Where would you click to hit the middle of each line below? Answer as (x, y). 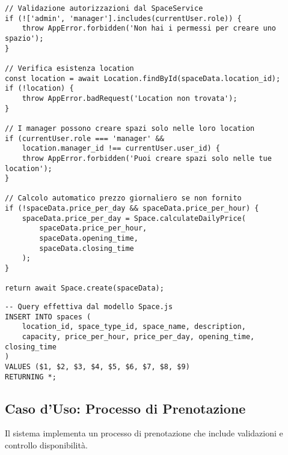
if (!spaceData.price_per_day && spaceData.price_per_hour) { (132, 209)
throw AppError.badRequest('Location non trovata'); (130, 98)
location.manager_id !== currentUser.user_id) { (121, 149)
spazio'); (24, 38)
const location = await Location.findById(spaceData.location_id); (143, 78)
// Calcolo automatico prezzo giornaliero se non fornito (123, 198)
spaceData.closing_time (87, 248)
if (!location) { (39, 89)
